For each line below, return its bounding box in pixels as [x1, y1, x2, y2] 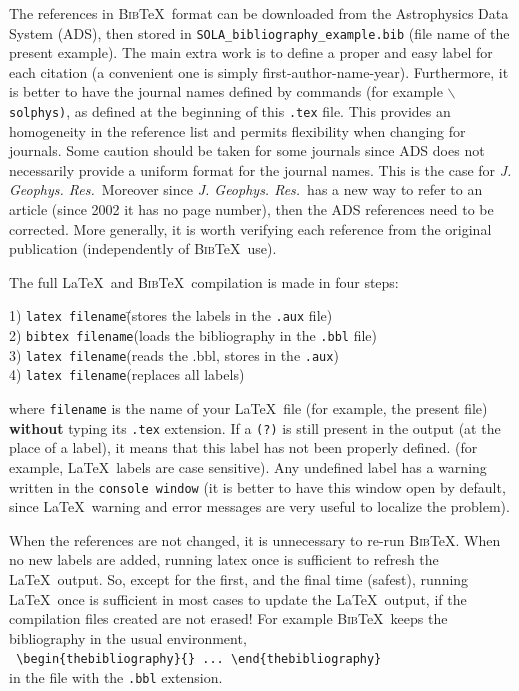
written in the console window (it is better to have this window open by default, [9, 476, 506, 497]
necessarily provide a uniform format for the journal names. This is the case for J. [9, 159, 512, 180]
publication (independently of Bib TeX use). [9, 238, 277, 259]
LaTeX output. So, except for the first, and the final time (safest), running [9, 569, 469, 589]
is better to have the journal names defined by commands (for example [9, 81, 443, 102]
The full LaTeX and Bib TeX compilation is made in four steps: [9, 271, 399, 292]
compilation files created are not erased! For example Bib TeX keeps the [9, 608, 448, 629]
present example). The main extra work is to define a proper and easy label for [9, 42, 493, 63]
